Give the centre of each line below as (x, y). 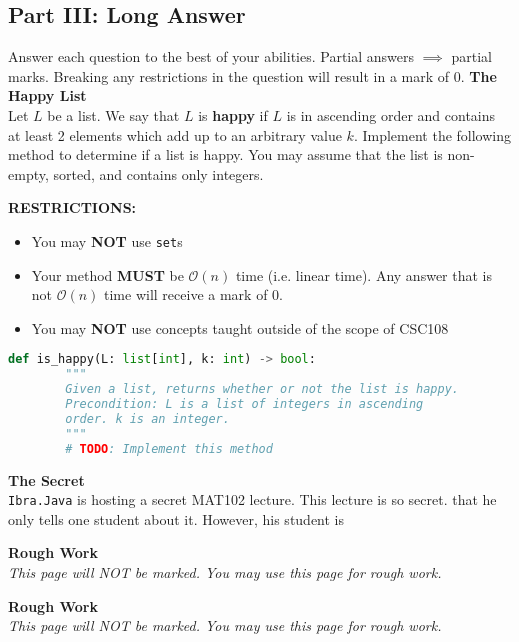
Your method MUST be (107, 274)
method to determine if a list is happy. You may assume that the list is (225, 154)
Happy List (47, 95)
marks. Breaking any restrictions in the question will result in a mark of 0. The (252, 75)
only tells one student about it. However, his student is (176, 518)
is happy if (233, 114)
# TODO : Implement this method (169, 448)
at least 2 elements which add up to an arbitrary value (175, 134)
